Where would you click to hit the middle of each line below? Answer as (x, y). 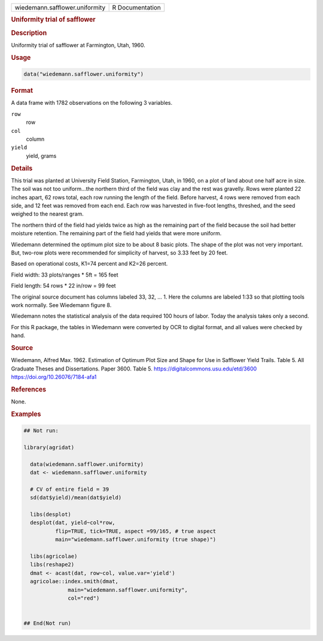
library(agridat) (49, 447)
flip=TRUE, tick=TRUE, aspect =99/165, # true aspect (135, 531)
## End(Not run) (48, 623)
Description (29, 33)
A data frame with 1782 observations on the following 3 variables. (92, 103)
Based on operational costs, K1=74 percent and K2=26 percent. (89, 264)
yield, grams (41, 156)
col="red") (84, 598)
